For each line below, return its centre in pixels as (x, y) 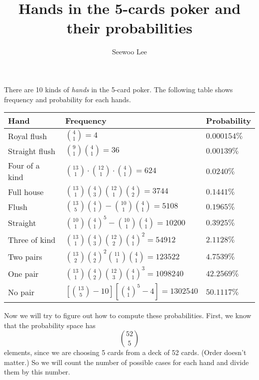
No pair (21, 292)
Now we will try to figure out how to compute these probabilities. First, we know (128, 315)
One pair (23, 273)
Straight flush (32, 151)
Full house (26, 191)
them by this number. (37, 372)
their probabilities (129, 28)
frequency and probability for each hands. (67, 99)
